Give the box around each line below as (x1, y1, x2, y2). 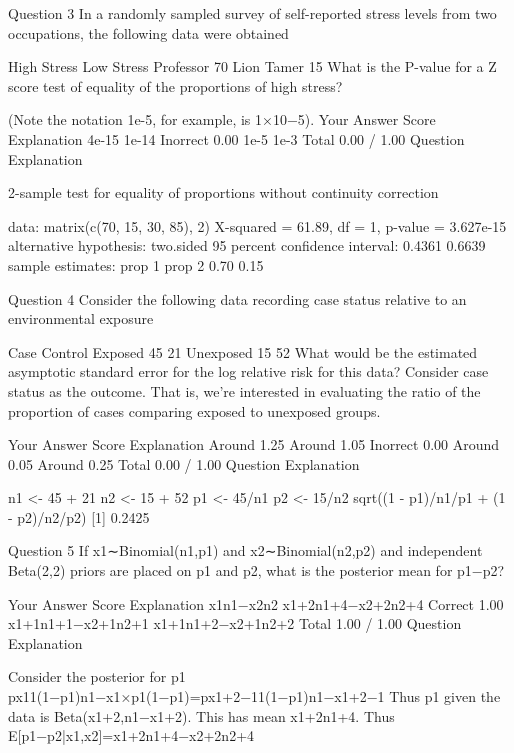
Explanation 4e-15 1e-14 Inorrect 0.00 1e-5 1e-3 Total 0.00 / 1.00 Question (8, 128, 465, 149)
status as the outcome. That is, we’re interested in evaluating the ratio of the (8, 380, 481, 401)
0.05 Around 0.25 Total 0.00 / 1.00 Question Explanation (8, 453, 360, 474)
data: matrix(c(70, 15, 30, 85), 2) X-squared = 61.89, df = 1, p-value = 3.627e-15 (8, 215, 507, 236)
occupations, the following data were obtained (8, 22, 289, 43)
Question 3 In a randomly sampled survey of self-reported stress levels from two (8, 3, 497, 23)
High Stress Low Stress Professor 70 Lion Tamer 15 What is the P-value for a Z (8, 56, 497, 77)
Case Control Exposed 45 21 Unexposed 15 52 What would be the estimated (8, 341, 478, 362)
